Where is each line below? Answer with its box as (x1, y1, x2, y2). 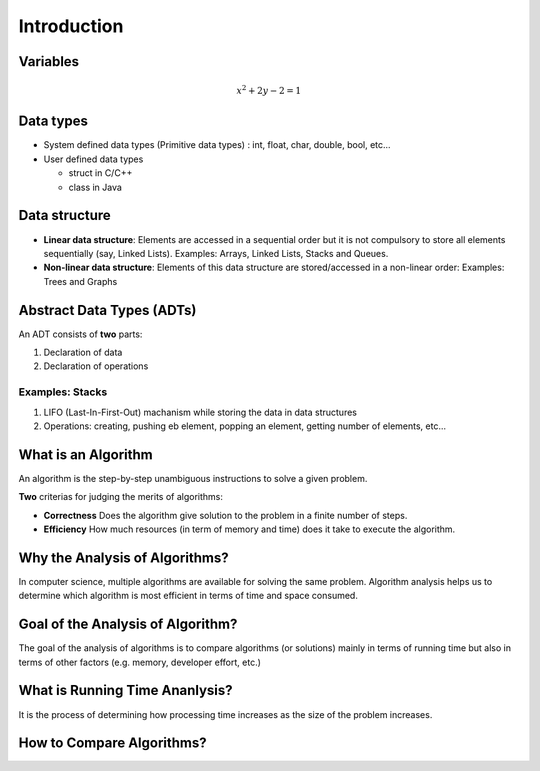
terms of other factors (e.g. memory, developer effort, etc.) (18, 656, 262, 668)
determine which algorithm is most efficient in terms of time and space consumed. (18, 590, 359, 602)
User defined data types (43, 153, 144, 165)
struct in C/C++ (68, 167, 133, 179)
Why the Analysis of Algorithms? (18, 549, 229, 566)
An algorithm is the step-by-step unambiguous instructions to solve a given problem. (18, 472, 368, 484)
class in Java (68, 181, 122, 193)
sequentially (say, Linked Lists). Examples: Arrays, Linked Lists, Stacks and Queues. (43, 247, 389, 259)
